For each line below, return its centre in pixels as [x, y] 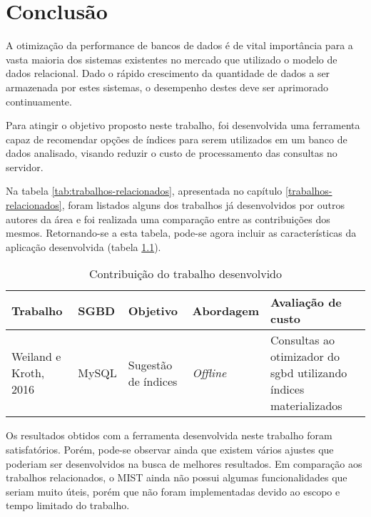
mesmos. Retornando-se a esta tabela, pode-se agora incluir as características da [181, 233]
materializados [306, 406]
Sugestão [150, 364]
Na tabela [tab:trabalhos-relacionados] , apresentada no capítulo [144, 191]
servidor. [25, 167]
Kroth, [28, 373]
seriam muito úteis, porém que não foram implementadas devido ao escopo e [173, 491]
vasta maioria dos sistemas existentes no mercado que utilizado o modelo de [172, 59]
